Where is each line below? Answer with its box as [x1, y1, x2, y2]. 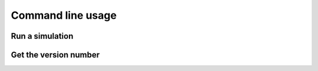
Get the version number [11, 50, 100, 60]
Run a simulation [11, 31, 74, 41]
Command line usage [11, 9, 117, 22]
